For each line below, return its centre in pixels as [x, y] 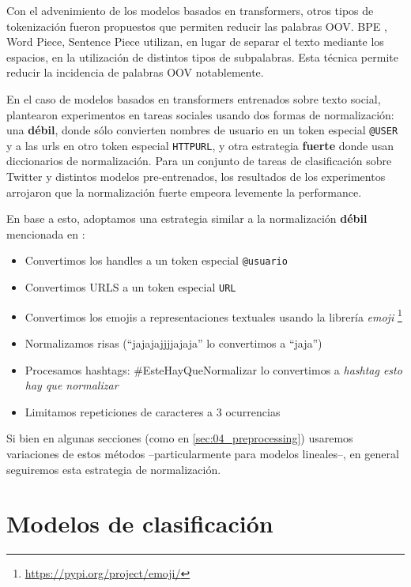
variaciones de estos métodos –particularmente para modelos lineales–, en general [203, 453]
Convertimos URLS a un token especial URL [130, 287]
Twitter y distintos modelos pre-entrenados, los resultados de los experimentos [196, 177]
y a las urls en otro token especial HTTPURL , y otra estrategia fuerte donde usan [200, 145]
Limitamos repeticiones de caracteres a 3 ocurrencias [153, 411]
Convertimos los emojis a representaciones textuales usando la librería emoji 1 [213, 315]
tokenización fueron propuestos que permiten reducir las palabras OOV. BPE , [197, 26]
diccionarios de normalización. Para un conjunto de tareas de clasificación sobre [199, 161]
